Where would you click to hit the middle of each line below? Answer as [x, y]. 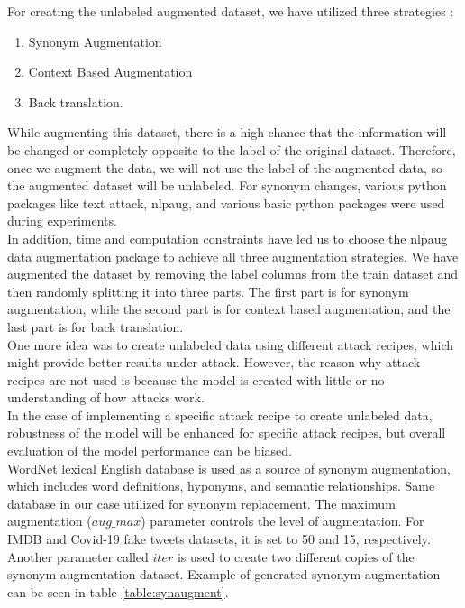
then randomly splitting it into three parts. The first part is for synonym [208, 291]
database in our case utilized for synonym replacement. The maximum [201, 503]
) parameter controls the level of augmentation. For [283, 521]
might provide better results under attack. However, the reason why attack [214, 362]
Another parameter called [78, 556]
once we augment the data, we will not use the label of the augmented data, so [225, 167]
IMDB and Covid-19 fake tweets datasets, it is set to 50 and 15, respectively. [219, 539]
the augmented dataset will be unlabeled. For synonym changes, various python [227, 185]
